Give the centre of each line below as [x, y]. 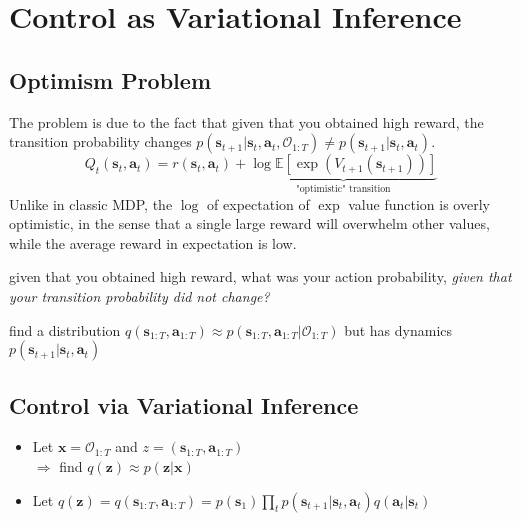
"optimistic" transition [343, 189]
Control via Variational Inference [184, 404]
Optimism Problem [110, 79]
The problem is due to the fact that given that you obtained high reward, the [246, 121]
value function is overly [419, 203]
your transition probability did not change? [139, 295]
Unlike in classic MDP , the [91, 203]
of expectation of [258, 203]
